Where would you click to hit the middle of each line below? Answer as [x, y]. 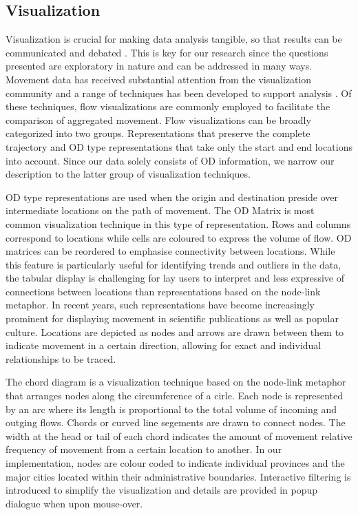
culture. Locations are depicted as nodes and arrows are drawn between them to [175, 332]
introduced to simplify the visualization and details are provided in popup [162, 490]
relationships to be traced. [61, 358]
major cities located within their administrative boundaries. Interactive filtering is [178, 476]
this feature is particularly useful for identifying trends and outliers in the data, [173, 264]
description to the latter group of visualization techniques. [128, 174]
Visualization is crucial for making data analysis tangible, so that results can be [174, 39]
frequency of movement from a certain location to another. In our [144, 449]
